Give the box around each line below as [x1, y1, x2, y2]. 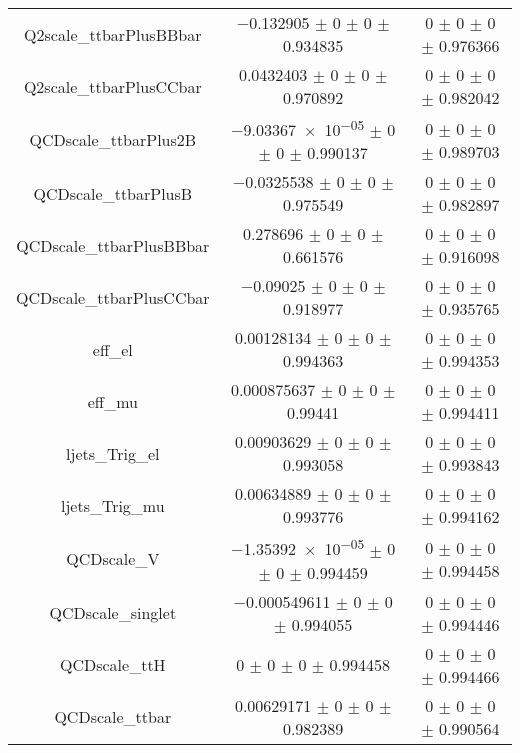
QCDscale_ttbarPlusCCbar [16, 285, 210, 309]
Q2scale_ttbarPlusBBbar [24, 22, 202, 46]
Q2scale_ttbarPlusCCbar [23, 74, 202, 98]
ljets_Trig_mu [60, 493, 165, 517]
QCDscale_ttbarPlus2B [29, 128, 197, 152]
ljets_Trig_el [66, 441, 160, 465]
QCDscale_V [66, 547, 160, 571]
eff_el [92, 337, 133, 361]
